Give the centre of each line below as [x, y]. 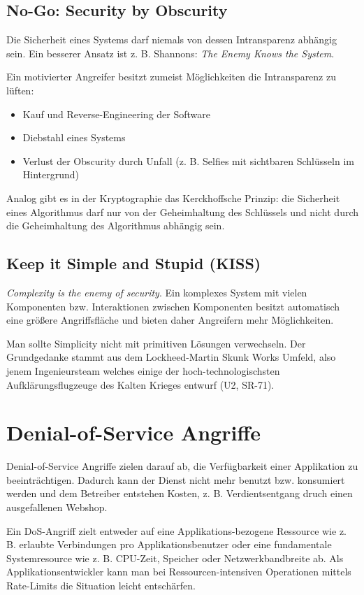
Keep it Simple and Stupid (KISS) [134, 263]
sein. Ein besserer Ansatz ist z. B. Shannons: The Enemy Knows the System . [170, 53]
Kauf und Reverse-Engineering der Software [116, 114]
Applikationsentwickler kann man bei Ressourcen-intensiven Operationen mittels [179, 572]
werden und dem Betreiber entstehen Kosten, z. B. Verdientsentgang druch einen [180, 493]
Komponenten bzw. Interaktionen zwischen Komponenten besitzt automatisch [173, 306]
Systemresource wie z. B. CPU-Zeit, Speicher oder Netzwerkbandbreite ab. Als [175, 558]
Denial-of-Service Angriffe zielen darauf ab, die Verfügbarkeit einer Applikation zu [182, 466]
